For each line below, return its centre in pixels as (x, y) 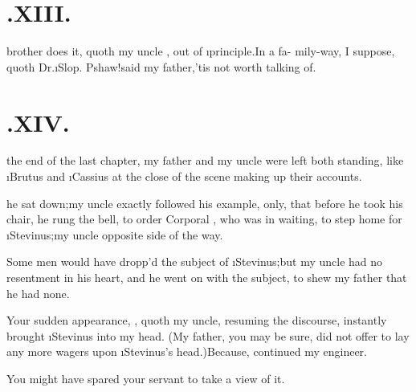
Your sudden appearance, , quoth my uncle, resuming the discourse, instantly (197, 320)
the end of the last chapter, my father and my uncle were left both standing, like (205, 160)
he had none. (38, 293)
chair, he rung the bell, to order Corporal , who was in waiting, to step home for (204, 219)
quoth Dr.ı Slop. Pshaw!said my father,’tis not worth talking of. (161, 66)
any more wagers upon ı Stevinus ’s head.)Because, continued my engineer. (187, 351)
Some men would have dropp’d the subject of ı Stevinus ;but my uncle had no (195, 261)
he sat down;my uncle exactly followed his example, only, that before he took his (205, 203)
